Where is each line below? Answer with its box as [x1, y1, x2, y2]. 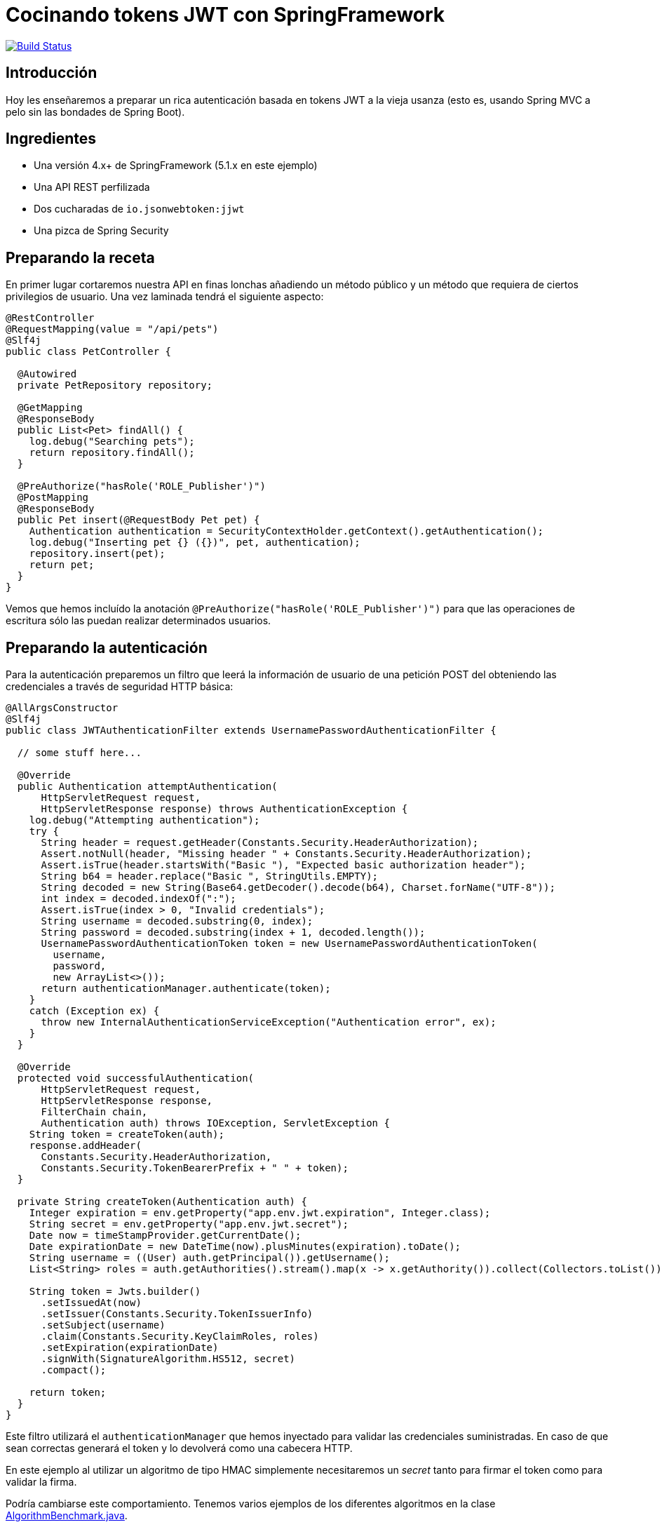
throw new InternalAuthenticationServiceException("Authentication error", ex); [41, 1016, 496, 1028]
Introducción [6, 64, 97, 82]
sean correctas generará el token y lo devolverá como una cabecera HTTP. [6, 1442, 353, 1455]
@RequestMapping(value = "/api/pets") [6, 323, 219, 335]
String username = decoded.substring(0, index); [41, 915, 313, 927]
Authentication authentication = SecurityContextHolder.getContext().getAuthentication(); [29, 525, 544, 537]
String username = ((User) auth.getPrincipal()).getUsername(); [29, 1252, 390, 1264]
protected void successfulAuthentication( [17, 1072, 255, 1084]
